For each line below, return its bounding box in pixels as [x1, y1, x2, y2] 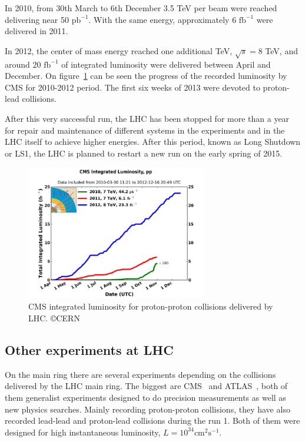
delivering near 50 [5, 13, 69, 25]
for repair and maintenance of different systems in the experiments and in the [5, 124, 285, 136]
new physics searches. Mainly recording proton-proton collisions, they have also [5, 403, 290, 415]
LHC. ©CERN [28, 312, 80, 324]
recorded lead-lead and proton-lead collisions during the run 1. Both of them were [5, 414, 300, 427]
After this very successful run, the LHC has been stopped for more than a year [5, 112, 290, 124]
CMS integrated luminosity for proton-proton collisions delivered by [28, 300, 273, 313]
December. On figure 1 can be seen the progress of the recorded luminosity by [5, 69, 287, 82]
